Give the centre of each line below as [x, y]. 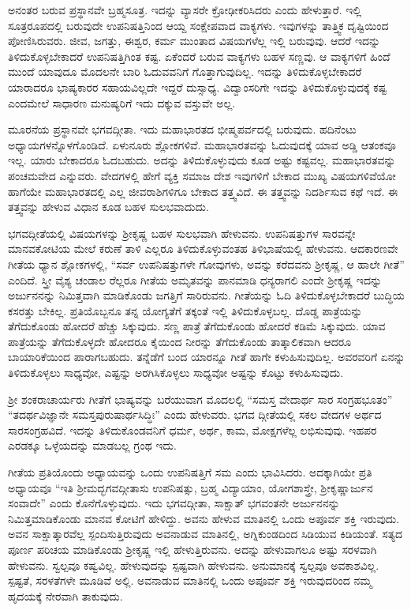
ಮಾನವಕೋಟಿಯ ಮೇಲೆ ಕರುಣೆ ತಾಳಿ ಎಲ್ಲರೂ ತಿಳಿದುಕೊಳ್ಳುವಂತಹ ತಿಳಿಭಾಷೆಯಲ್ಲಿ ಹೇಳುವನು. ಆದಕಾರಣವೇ [203, 249]
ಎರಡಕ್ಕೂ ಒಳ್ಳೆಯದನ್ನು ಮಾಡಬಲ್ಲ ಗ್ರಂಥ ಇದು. [92, 445]
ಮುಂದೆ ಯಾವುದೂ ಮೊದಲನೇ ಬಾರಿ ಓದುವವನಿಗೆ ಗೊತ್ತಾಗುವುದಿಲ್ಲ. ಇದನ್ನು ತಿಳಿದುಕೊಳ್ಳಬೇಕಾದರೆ [185, 72]
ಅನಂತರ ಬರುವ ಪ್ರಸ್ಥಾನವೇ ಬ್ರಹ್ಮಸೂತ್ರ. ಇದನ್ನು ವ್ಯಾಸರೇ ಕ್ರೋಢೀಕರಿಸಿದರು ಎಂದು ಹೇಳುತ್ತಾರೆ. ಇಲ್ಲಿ [185, 9]
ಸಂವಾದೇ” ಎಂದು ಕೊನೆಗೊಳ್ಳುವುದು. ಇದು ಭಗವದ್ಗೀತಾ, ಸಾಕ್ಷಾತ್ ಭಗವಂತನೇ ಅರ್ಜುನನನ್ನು [174, 503]
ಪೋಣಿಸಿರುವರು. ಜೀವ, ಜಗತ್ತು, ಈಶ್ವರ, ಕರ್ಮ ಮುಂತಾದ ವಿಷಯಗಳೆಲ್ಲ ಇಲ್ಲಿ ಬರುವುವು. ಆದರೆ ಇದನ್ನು [194, 41]
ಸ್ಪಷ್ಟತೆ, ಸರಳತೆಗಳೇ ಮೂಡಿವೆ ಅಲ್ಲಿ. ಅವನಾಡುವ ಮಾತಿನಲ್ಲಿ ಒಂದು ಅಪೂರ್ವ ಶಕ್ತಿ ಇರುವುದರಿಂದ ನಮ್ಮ [190, 580]
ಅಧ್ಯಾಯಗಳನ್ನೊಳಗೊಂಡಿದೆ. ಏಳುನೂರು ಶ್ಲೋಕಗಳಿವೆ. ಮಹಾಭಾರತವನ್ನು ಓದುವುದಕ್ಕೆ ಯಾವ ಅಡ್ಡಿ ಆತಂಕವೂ [202, 144]
